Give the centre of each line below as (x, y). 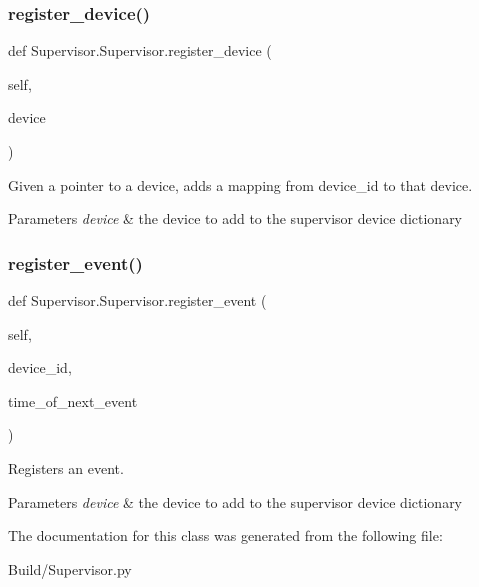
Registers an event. (66, 467)
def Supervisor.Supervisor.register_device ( (140, 50)
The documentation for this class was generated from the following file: (225, 535)
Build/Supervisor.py (70, 568)
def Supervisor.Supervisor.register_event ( (137, 300)
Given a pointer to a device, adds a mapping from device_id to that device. (240, 184)
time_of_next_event (73, 400)
